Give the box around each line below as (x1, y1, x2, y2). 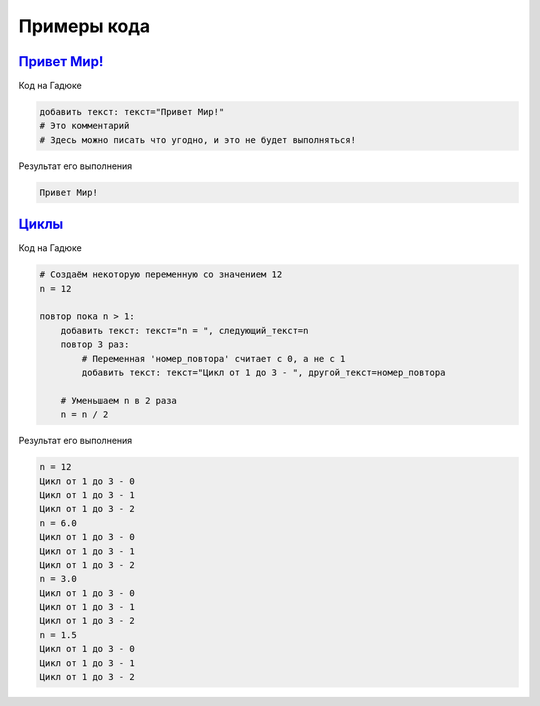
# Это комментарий (39, 120, 130, 132)
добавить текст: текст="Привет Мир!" (39, 106, 225, 118)
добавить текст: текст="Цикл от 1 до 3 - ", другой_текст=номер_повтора (81, 367, 446, 379)
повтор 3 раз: (60, 339, 130, 350)
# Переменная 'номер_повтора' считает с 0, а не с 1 (81, 353, 346, 364)
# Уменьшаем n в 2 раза (60, 395, 177, 406)
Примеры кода (18, 15, 150, 37)
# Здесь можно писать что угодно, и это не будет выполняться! (39, 134, 357, 145)
